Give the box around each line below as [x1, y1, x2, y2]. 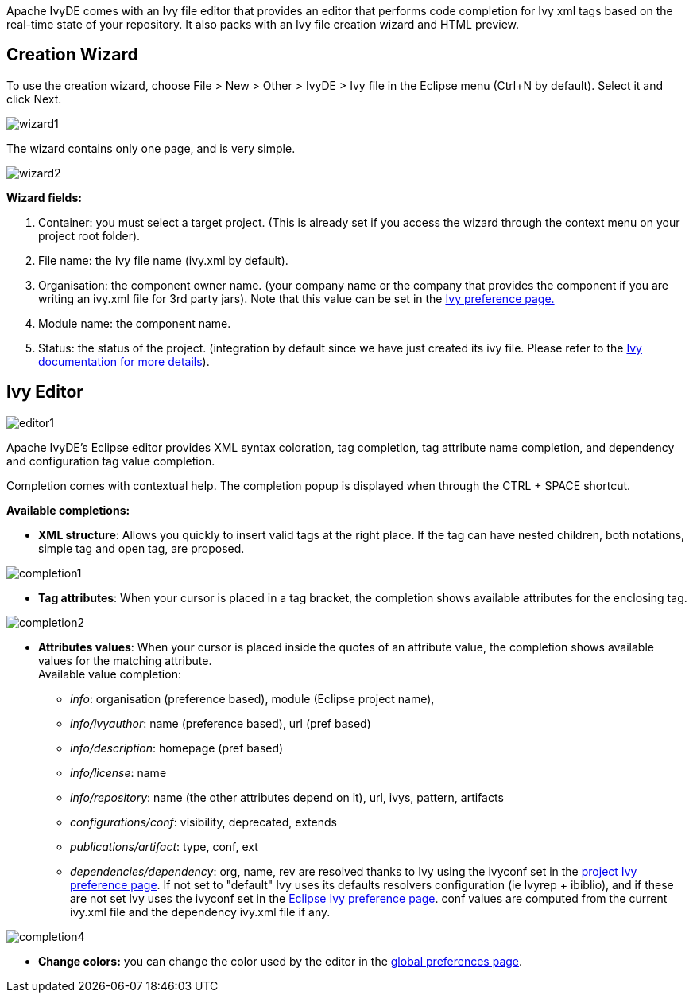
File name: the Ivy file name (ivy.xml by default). [38, 253, 288, 267]
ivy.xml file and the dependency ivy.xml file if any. [70, 904, 331, 919]
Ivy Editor [6, 382, 83, 402]
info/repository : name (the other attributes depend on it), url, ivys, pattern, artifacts [70, 790, 504, 804]
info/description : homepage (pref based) [70, 741, 284, 755]
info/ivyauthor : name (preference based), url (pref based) [70, 716, 371, 730]
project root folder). [38, 228, 141, 243]
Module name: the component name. [38, 316, 231, 330]
